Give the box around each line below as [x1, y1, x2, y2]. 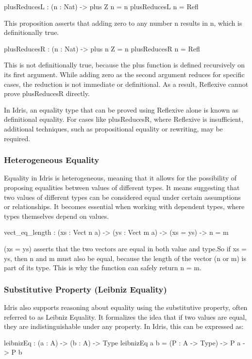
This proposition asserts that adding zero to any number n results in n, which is [4, 17, 242, 28]
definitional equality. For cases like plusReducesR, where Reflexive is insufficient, [4, 114, 243, 124]
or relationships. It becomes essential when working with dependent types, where [4, 201, 245, 212]
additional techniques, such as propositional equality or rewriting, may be [4, 123, 223, 133]
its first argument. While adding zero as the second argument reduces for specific [4, 69, 245, 79]
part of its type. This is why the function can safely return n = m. [4, 262, 202, 273]
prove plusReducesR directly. [4, 88, 90, 98]
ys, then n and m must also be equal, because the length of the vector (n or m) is [4, 253, 246, 263]
